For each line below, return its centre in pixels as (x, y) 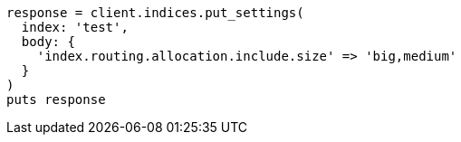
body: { (48, 42)
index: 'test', (75, 27)
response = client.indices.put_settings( (155, 13)
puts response (56, 99)
